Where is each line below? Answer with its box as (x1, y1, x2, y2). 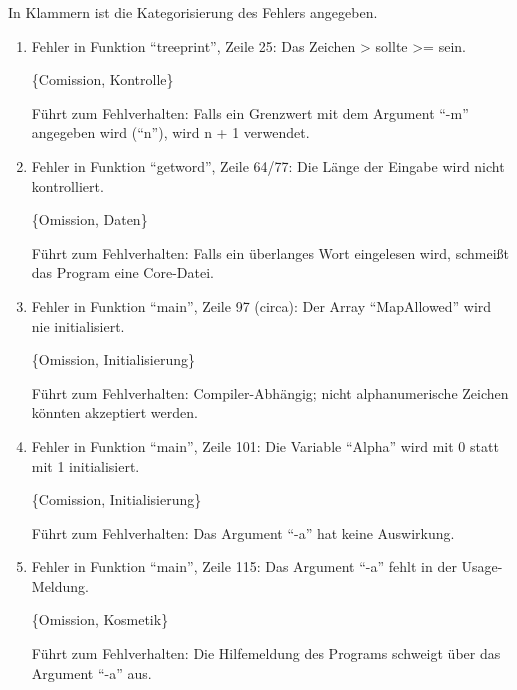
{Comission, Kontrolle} (31, 69, 174, 90)
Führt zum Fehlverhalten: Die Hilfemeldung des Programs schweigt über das (31, 643, 501, 664)
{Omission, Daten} (31, 209, 148, 230)
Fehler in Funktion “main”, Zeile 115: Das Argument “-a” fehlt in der (31, 556, 457, 577)
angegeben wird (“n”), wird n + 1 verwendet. (31, 122, 310, 143)
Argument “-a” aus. (31, 662, 152, 683)
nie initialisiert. (31, 315, 125, 336)
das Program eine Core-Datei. (31, 262, 214, 283)
